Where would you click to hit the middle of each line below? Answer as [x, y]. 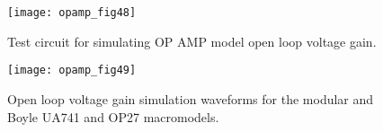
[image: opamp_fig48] [72, 13]
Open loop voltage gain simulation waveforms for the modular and [191, 98]
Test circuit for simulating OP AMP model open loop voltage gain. [192, 41]
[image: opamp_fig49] [72, 70]
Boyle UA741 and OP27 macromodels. [113, 116]
